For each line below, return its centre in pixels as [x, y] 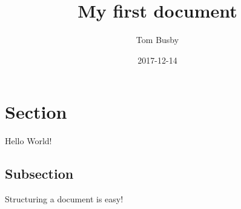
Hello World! [28, 141]
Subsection [39, 174]
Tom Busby [157, 40]
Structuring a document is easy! [64, 199]
